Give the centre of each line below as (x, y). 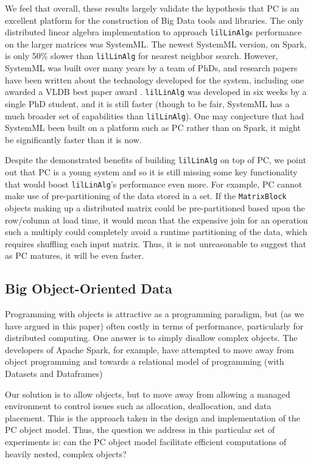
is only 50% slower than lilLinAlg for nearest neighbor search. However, (142, 56)
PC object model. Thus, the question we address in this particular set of (140, 430)
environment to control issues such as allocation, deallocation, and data (138, 406)
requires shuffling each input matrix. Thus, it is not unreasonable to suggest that (156, 243)
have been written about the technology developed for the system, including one (155, 79)
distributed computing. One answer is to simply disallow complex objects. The (151, 338)
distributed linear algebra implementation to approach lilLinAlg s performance (153, 32)
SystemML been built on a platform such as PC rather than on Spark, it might (153, 128)
